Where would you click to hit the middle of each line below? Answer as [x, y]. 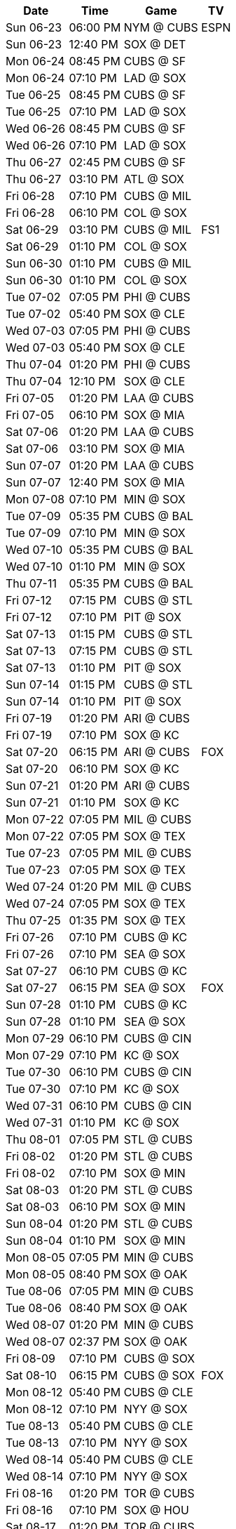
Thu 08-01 [33, 1139]
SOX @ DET [155, 44]
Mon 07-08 [35, 499]
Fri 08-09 [30, 1358]
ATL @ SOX [154, 179]
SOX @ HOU [156, 1510]
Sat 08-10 [31, 1375]
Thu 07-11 [31, 583]
